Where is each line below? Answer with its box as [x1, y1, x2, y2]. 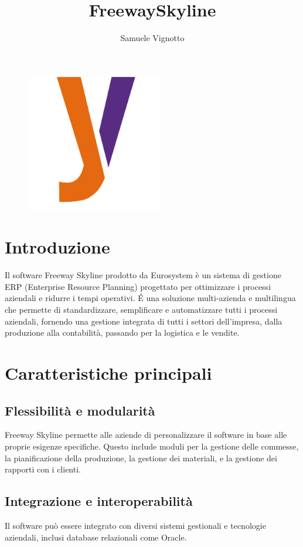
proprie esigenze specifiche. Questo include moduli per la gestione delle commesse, [5, 440, 299, 452]
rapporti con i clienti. [5, 463, 81, 475]
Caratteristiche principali [5, 360, 212, 384]
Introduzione [5, 235, 110, 259]
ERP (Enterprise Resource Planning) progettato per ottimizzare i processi [5, 280, 271, 292]
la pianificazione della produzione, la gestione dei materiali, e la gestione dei [5, 451, 277, 464]
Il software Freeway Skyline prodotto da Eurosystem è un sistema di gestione [5, 269, 281, 281]
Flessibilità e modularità [5, 401, 155, 419]
